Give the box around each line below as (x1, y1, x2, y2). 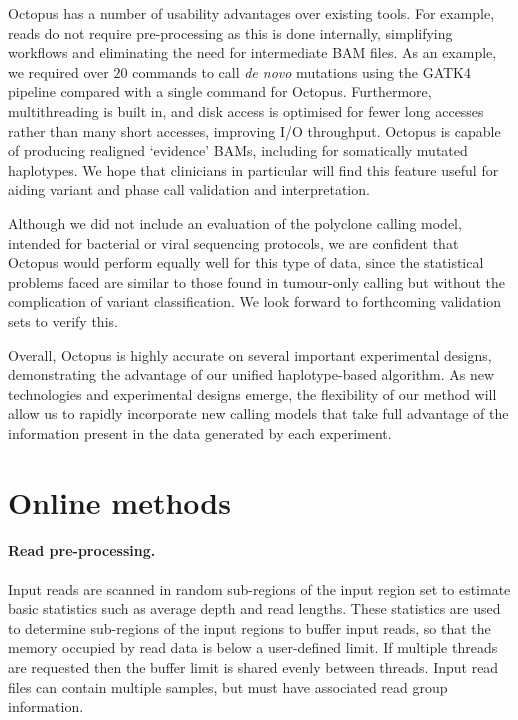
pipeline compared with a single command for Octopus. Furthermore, (8, 81, 432, 102)
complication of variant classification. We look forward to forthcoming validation (8, 291, 502, 312)
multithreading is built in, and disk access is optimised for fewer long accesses (8, 100, 484, 121)
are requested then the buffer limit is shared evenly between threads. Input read (8, 657, 499, 678)
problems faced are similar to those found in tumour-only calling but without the (8, 271, 506, 292)
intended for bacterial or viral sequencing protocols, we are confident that (8, 232, 459, 253)
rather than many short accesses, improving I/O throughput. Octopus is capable (8, 120, 501, 141)
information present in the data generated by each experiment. (8, 422, 392, 443)
